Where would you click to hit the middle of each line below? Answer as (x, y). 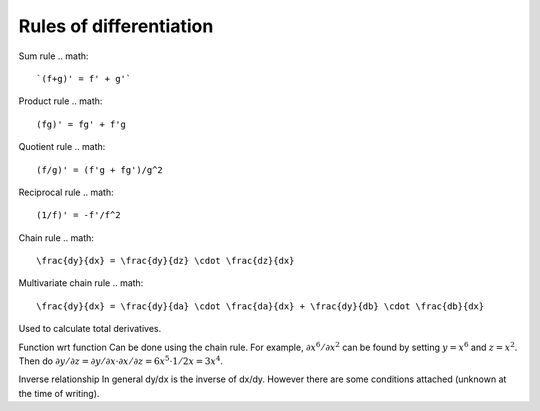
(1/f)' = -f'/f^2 (78, 215)
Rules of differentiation (116, 26)
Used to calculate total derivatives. (90, 329)
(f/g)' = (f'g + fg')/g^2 (100, 169)
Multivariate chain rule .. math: (81, 283)
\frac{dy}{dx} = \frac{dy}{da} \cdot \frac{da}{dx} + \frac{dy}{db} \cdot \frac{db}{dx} (260, 306)
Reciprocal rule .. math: (66, 192)
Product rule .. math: (60, 101)
